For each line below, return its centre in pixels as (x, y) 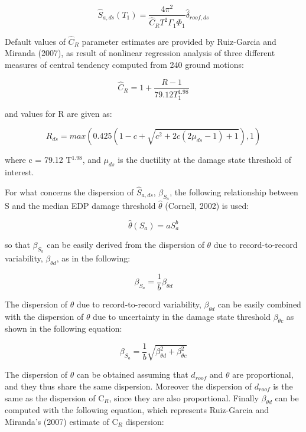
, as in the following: (93, 258)
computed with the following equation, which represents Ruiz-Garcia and (137, 410)
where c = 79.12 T (38, 160)
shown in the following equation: (64, 328)
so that (17, 244)
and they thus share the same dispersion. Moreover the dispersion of (128, 386)
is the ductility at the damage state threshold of (205, 160)
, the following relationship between (234, 192)
